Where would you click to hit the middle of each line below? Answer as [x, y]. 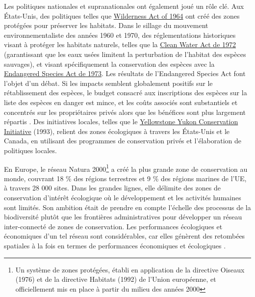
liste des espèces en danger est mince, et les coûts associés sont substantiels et [121, 102]
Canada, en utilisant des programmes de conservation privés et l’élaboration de [123, 141]
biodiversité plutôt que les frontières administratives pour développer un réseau [123, 217]
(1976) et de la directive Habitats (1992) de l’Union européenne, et [116, 279]
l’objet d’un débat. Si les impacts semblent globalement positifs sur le [108, 83]
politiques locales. [30, 150]
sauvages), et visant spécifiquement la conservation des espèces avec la [109, 64]
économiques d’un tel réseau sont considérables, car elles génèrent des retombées [125, 236]
